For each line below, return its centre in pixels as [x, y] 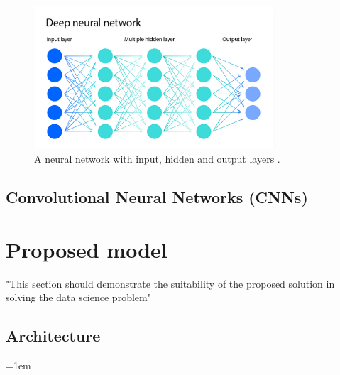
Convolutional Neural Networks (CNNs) [157, 197]
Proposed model [87, 249]
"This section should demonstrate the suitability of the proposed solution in [170, 283]
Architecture [53, 336]
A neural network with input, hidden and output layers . [157, 159]
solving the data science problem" [78, 297]
